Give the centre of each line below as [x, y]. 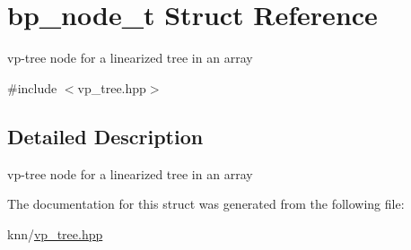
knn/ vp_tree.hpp [55, 233]
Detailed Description [105, 136]
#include [32, 87]
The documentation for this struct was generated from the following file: [206, 204]
